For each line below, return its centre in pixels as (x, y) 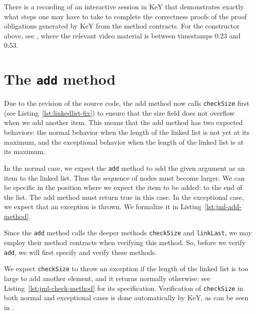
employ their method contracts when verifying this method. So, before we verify (125, 242)
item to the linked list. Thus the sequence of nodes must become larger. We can (125, 177)
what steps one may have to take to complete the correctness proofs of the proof (126, 16)
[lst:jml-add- (223, 206)
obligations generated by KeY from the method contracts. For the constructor (122, 26)
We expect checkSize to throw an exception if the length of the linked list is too (126, 268)
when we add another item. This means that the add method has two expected (124, 122)
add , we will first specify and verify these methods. (81, 252)
